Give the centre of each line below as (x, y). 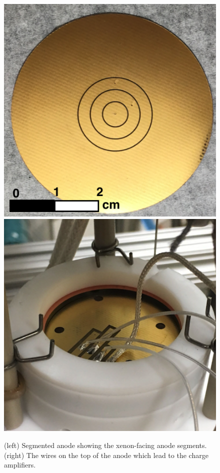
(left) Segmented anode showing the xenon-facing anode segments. (105, 445)
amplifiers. (20, 465)
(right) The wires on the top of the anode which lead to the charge (106, 455)
